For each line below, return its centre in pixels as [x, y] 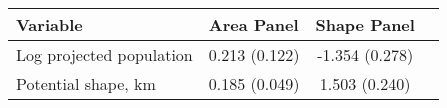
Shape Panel [365, 24]
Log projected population [104, 54]
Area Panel [253, 24]
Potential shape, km [86, 83]
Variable [49, 24]
